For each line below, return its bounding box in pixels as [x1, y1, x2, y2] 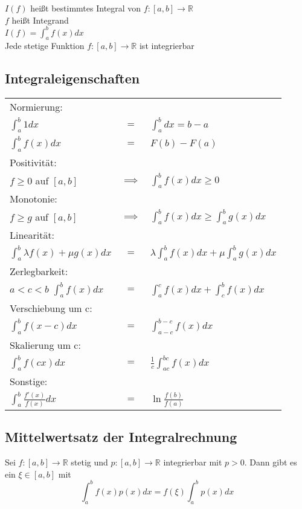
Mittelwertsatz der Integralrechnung [5, 427, 237, 446]
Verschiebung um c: [10, 301, 92, 316]
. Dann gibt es [244, 456, 297, 468]
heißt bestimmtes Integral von [30, 2, 141, 14]
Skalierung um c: [10, 337, 81, 352]
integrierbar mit [163, 456, 222, 468]
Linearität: [10, 228, 55, 242]
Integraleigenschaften [5, 69, 140, 88]
